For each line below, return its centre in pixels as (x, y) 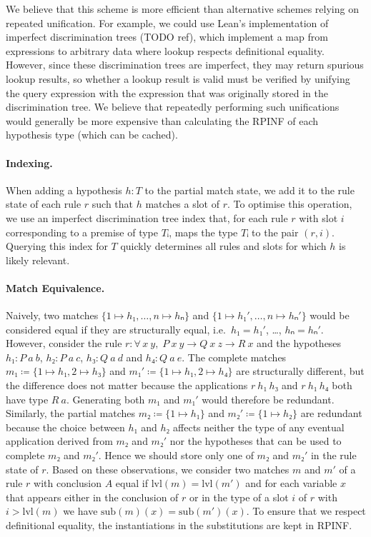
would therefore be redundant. (268, 399)
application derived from (59, 441)
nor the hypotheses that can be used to (256, 441)
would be (330, 315)
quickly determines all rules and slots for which (223, 246)
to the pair (275, 232)
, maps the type (203, 232)
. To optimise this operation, (290, 204)
